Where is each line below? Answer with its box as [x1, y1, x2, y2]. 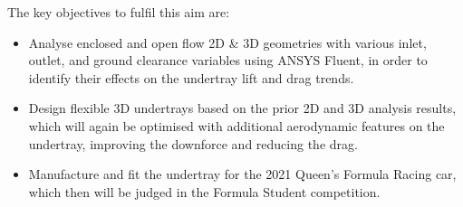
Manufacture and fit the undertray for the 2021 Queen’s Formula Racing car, [28, 165, 457, 183]
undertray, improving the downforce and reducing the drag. [28, 134, 358, 153]
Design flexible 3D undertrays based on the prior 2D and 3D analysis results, [28, 99, 457, 118]
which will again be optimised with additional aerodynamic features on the [28, 116, 445, 135]
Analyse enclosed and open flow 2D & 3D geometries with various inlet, [28, 33, 427, 52]
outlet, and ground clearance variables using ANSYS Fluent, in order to [28, 51, 428, 70]
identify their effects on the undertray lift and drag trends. [28, 68, 354, 87]
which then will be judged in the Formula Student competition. [28, 182, 381, 201]
